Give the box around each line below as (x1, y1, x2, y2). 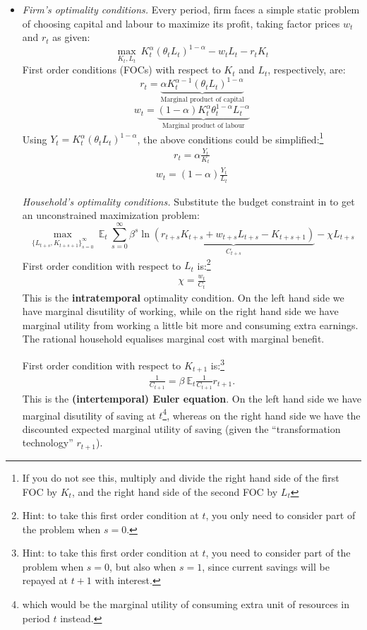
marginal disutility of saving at (22, 408, 156, 422)
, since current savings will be (202, 559, 330, 573)
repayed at (22, 573, 68, 588)
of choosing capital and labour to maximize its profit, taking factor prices (22, 16, 340, 30)
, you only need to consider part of (205, 508, 356, 523)
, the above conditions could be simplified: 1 (137, 129, 324, 146)
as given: (52, 30, 90, 44)
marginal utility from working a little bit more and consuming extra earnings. (22, 317, 359, 332)
